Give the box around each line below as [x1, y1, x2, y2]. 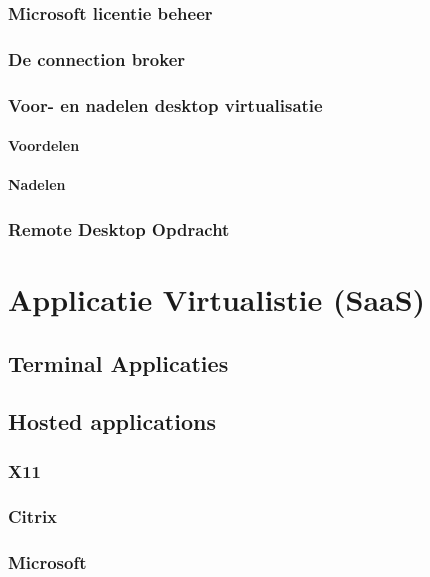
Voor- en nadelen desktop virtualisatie [8, 92, 323, 117]
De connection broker [8, 46, 186, 71]
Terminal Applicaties [8, 347, 229, 378]
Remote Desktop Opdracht [8, 216, 230, 241]
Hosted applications [8, 406, 216, 437]
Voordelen [8, 135, 80, 156]
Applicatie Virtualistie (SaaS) [8, 278, 426, 319]
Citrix [8, 504, 58, 529]
